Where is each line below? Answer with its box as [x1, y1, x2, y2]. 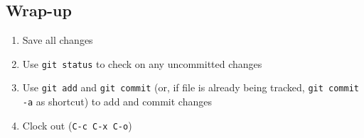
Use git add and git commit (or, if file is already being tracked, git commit [22, 80, 360, 95]
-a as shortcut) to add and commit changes [22, 94, 212, 109]
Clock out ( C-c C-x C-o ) [22, 117, 132, 132]
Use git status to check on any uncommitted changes [22, 56, 262, 71]
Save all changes [22, 33, 93, 47]
